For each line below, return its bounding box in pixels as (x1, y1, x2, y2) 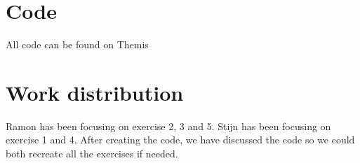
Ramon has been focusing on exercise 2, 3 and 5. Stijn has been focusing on (6, 118, 331, 133)
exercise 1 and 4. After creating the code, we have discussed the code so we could (6, 132, 355, 147)
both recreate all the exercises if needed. (6, 146, 178, 161)
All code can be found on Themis (6, 37, 149, 52)
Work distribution (6, 78, 184, 106)
